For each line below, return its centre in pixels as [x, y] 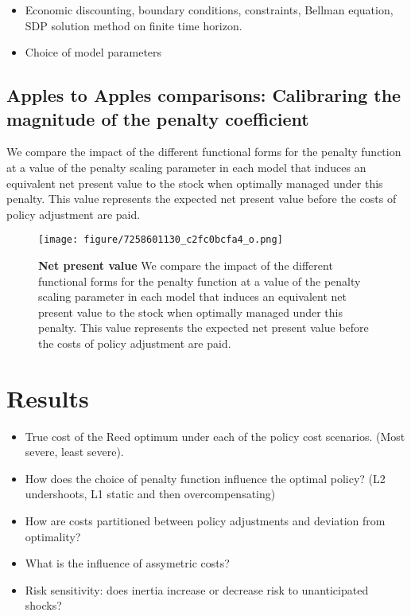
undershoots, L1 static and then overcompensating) [150, 494]
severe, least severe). [74, 452]
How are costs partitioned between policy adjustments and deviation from [205, 521]
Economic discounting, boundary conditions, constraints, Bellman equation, [209, 10]
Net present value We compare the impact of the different [186, 265]
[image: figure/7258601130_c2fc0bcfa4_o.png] [161, 240]
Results [48, 398]
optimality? [53, 536]
